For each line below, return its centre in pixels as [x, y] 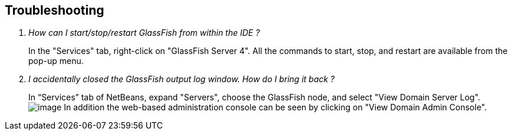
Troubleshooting [55, 10]
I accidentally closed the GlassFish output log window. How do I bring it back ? [182, 79]
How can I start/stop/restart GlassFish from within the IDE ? [144, 33]
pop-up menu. [56, 61]
